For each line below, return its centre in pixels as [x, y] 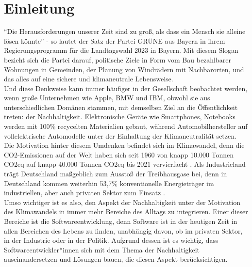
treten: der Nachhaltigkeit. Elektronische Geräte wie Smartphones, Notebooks [120, 117]
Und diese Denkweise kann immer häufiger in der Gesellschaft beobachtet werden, [126, 88]
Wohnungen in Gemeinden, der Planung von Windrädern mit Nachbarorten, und [124, 69]
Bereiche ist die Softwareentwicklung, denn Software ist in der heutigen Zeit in [121, 221]
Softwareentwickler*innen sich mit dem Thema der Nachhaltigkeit [102, 249]
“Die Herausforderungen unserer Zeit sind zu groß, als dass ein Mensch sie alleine [125, 31]
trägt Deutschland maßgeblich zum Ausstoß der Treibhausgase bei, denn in [116, 174]
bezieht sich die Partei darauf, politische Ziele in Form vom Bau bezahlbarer [118, 59]
